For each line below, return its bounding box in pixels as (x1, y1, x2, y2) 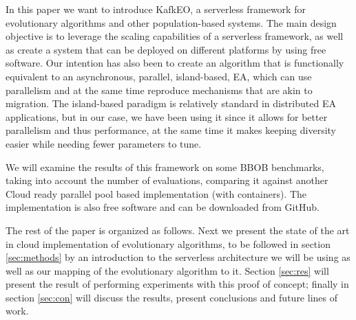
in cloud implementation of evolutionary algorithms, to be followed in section (6, 236, 331, 251)
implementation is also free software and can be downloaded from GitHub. (6, 200, 320, 214)
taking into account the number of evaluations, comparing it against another (6, 173, 328, 187)
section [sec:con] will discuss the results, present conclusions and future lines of (6, 290, 337, 304)
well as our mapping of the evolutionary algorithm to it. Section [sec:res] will (6, 263, 329, 277)
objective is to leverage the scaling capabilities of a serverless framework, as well (6, 29, 344, 43)
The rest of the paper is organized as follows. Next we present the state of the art (6, 222, 350, 237)
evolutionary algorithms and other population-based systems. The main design (6, 15, 337, 30)
